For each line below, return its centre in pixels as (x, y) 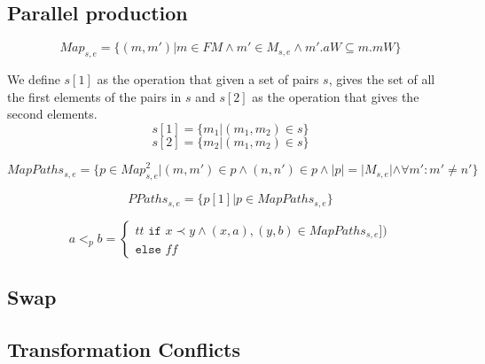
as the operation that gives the (336, 96)
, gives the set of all (382, 79)
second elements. (52, 114)
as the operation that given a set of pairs (208, 79)
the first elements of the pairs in (94, 96)
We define (34, 79)
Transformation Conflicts (124, 349)
